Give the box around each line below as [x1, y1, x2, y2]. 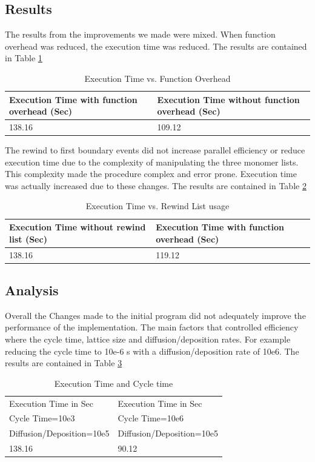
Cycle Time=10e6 [118, 412, 184, 424]
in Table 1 [5, 52, 42, 64]
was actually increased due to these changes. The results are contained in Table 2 [5, 179, 307, 192]
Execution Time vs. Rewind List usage [85, 199, 230, 212]
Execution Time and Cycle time [54, 377, 173, 389]
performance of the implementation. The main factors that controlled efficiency [5, 321, 299, 333]
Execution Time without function [157, 93, 300, 105]
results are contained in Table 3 [5, 357, 122, 369]
